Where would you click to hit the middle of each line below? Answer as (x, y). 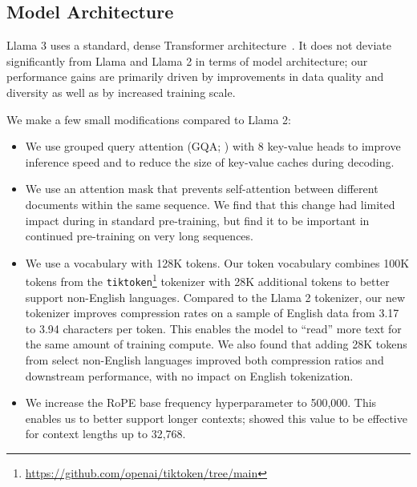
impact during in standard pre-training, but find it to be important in (197, 220)
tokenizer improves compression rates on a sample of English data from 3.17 (212, 313)
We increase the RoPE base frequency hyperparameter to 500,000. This (201, 402)
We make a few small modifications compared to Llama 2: (149, 119)
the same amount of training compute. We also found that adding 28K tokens (216, 344)
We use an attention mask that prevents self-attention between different (202, 189)
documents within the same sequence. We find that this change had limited (210, 204)
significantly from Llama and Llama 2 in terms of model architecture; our (187, 60)
